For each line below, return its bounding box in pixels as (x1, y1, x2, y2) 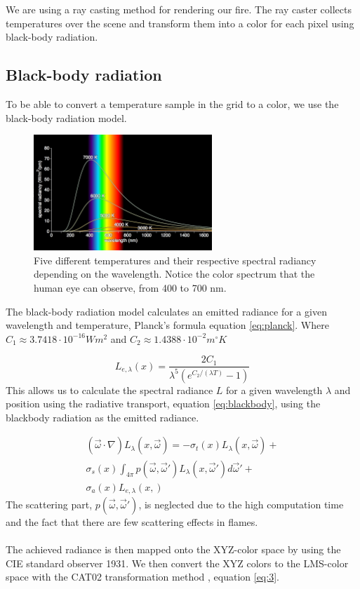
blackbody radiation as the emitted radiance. (6, 409, 199, 424)
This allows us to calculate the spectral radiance (6, 382, 213, 397)
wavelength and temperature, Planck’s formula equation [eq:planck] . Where (6, 318, 329, 332)
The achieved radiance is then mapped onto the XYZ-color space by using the (6, 542, 341, 557)
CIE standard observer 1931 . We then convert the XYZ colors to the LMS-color (6, 555, 349, 570)
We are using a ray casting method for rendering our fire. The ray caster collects (6, 2, 352, 16)
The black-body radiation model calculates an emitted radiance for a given (6, 304, 327, 318)
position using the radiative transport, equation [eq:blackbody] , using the (6, 396, 321, 411)
